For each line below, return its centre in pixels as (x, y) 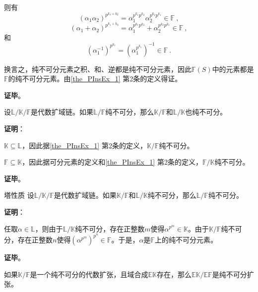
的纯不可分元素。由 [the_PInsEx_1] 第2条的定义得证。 (95, 79)
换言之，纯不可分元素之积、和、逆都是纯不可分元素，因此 (98, 69)
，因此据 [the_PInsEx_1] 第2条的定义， (84, 145)
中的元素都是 (233, 69)
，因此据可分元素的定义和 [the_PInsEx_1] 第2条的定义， (112, 162)
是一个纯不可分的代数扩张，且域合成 (89, 274)
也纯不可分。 (206, 112)
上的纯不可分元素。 (186, 240)
